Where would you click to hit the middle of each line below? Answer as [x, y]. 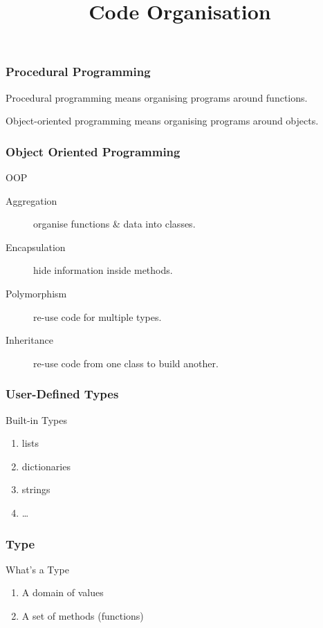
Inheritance [29, 340]
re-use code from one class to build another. [126, 363]
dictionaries [46, 466]
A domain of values [63, 592]
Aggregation [31, 200]
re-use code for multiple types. [98, 316]
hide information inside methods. [103, 270]
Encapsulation [36, 247]
